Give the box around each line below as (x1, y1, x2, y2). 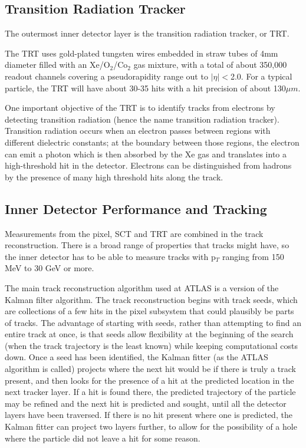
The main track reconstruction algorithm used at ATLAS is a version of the (5, 281, 279, 294)
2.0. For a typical (230, 70, 292, 82)
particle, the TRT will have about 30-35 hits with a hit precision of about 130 (5, 81, 286, 94)
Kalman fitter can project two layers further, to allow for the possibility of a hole (5, 420, 297, 433)
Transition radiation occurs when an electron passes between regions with (5, 124, 271, 137)
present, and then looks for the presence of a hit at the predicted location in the (5, 374, 294, 386)
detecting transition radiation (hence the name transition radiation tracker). (5, 113, 279, 125)
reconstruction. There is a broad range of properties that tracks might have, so (5, 239, 289, 251)
